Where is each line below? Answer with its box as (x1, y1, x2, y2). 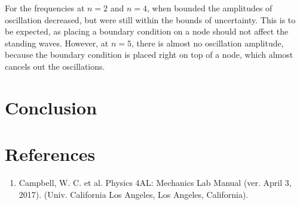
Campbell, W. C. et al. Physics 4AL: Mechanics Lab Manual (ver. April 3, (19, 176, 292, 189)
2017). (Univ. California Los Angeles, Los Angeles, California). (19, 188, 249, 200)
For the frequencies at (5, 2, 85, 14)
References (5, 142, 96, 166)
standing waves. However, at (5, 36, 109, 49)
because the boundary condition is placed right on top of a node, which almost (5, 48, 293, 61)
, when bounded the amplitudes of (147, 2, 273, 14)
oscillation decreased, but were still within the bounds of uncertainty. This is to (5, 13, 296, 26)
